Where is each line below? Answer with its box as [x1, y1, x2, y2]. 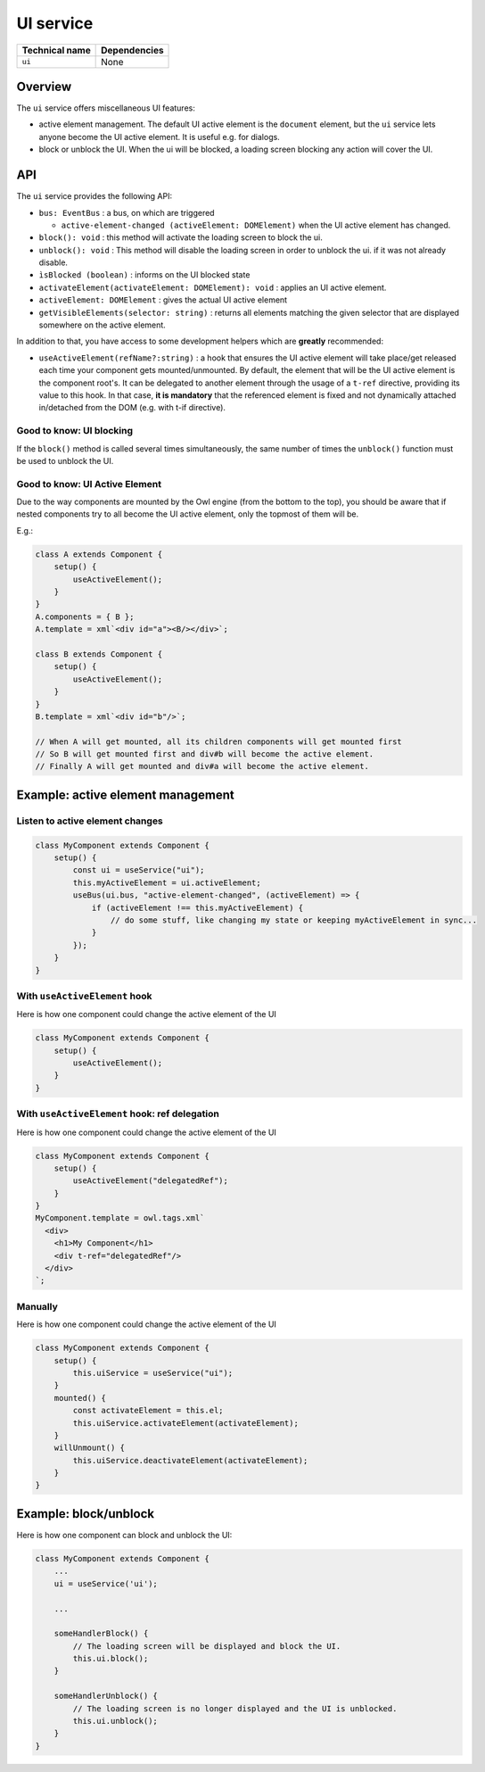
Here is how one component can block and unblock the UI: [16, 1529, 233, 1540]
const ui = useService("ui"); [72, 865, 205, 875]
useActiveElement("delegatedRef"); [72, 1176, 229, 1186]
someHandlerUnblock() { [53, 1691, 158, 1702]
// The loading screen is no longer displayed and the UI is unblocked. [72, 1703, 398, 1713]
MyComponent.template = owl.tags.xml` [35, 1213, 205, 1223]
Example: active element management [16, 787, 235, 802]
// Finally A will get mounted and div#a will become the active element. [35, 761, 370, 772]
